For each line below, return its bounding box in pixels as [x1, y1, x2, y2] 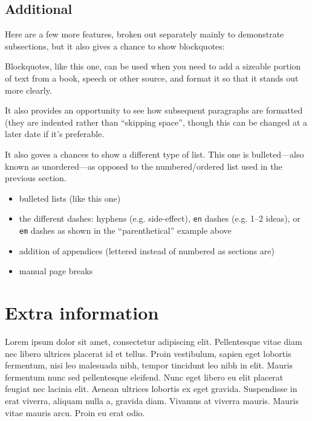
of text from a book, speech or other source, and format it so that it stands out [5, 71, 299, 84]
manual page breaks [19, 265, 93, 277]
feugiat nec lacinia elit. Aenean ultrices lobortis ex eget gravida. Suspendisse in [5, 382, 297, 395]
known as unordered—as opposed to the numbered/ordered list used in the [5, 159, 282, 172]
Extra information [5, 300, 159, 325]
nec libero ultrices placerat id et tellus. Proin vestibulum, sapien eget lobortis [5, 347, 291, 359]
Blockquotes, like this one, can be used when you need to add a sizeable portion [5, 60, 301, 72]
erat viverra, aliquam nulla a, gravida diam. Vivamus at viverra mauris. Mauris [5, 394, 299, 407]
